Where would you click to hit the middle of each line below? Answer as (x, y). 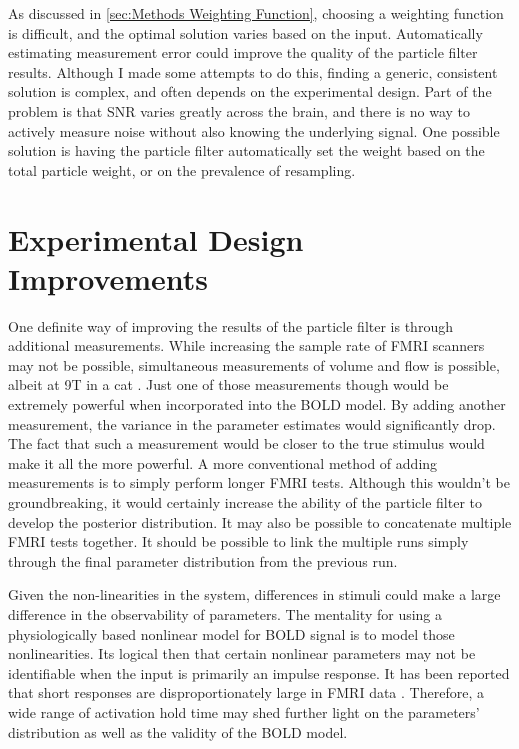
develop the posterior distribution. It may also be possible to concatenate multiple (260, 521)
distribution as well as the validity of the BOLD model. (178, 731)
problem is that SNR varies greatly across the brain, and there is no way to (239, 110)
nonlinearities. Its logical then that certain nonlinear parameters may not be (242, 653)
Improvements (108, 277)
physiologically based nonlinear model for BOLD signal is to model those (231, 633)
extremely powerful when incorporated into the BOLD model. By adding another (257, 404)
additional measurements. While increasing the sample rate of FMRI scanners (246, 345)
